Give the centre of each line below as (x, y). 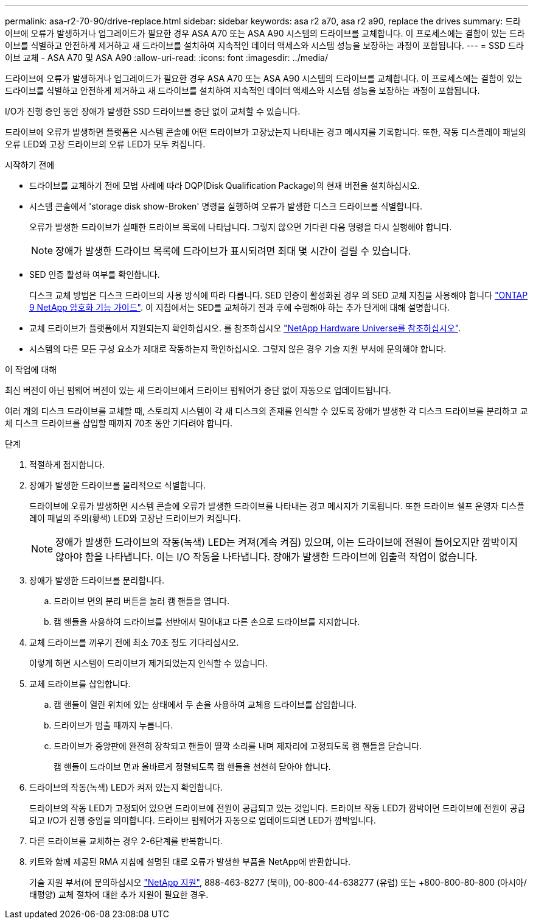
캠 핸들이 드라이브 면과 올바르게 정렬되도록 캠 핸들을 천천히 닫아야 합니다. (192, 767)
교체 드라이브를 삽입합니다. (80, 684)
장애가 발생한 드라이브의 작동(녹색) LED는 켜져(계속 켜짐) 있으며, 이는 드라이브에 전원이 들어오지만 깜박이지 (287, 542)
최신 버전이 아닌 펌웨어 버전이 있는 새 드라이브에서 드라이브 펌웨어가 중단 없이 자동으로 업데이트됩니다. (198, 390)
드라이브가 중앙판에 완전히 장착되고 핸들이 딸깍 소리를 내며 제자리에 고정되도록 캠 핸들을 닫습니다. (238, 746)
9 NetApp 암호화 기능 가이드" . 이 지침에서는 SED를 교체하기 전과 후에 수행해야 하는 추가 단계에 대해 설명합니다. (239, 307)
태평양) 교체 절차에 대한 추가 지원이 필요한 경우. (119, 894)
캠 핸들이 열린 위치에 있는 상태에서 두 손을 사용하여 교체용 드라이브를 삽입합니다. (205, 704)
